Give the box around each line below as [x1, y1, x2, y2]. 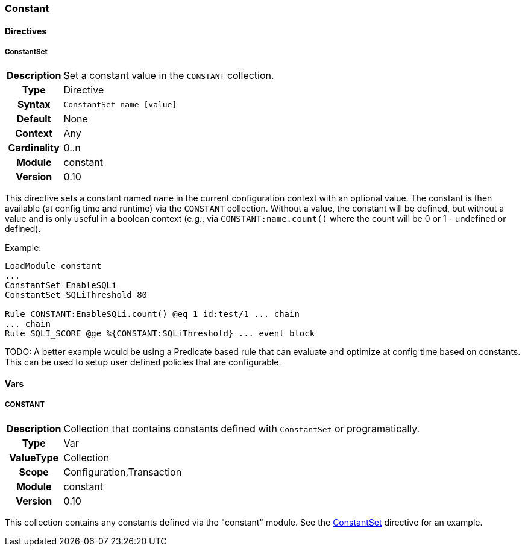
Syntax [17, 98, 51, 111]
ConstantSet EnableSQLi [5, 280, 117, 291]
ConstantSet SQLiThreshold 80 [5, 290, 148, 300]
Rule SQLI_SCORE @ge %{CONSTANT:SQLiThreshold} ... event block [5, 329, 315, 339]
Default [16, 113, 51, 125]
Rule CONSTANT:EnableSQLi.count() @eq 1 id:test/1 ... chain [5, 309, 300, 320]
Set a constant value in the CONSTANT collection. [63, 69, 274, 82]
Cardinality [8, 142, 60, 154]
